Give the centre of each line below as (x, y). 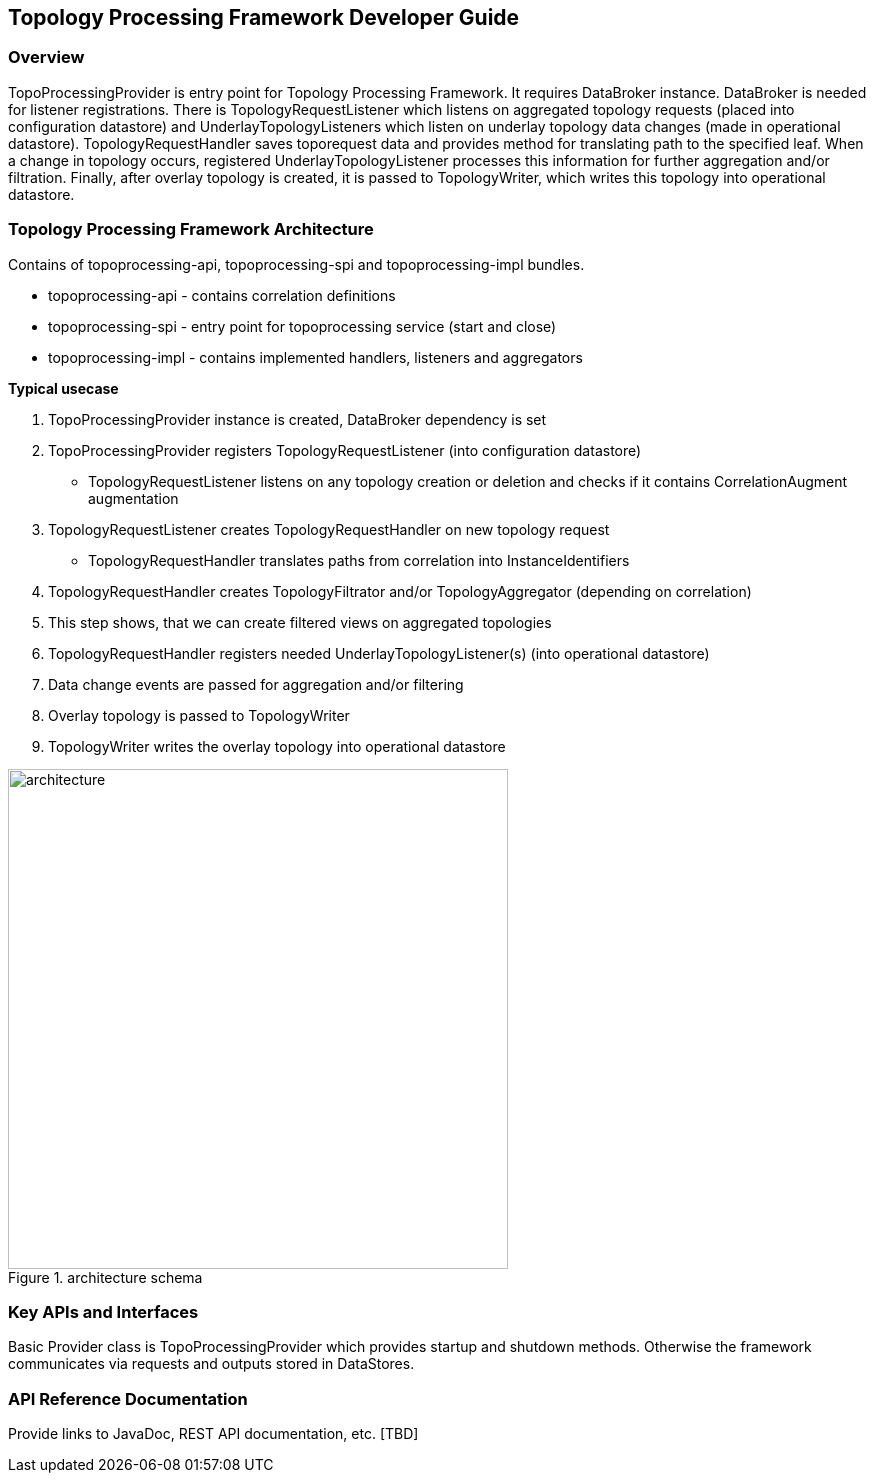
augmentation (133, 498)
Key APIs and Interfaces (103, 1311)
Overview (46, 57)
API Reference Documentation (128, 1398)
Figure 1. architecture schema (105, 1277)
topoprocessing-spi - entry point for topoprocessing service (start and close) (302, 326)
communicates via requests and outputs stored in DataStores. (211, 1364)
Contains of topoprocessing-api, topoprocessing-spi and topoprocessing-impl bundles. (296, 264)
